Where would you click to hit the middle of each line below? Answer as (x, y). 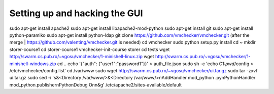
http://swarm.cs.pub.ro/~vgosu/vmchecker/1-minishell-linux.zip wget (82, 57)
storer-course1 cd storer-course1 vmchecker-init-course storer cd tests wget (90, 49)
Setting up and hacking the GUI (76, 13)
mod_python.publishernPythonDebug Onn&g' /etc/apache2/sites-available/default (96, 85)
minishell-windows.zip (33, 64)
